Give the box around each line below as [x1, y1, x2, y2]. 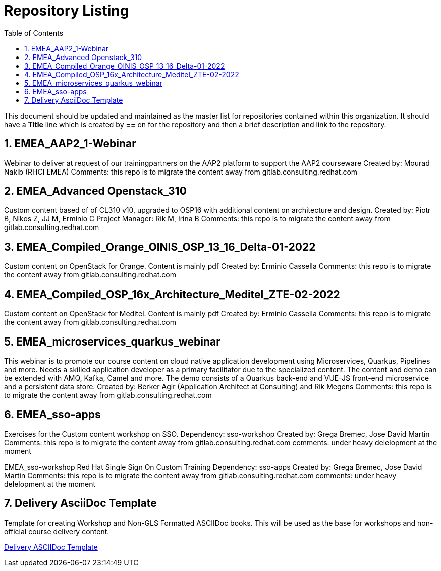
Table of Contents [4, 28, 64, 37]
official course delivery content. [4, 527, 109, 536]
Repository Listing [4, 2, 129, 19]
